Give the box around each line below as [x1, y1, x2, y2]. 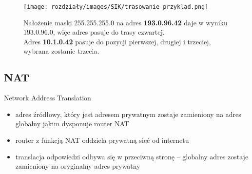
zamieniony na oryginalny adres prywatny [15, 161, 140, 171]
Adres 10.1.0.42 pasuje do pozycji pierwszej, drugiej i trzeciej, [23, 36, 211, 46]
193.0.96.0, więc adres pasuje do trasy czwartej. [23, 27, 165, 37]
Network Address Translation [4, 93, 91, 103]
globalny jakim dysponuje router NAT [15, 118, 129, 129]
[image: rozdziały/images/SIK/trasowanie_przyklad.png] [23, 3, 209, 10]
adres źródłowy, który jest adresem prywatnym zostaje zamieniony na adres [15, 109, 241, 119]
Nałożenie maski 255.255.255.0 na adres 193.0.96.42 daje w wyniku [23, 17, 228, 27]
